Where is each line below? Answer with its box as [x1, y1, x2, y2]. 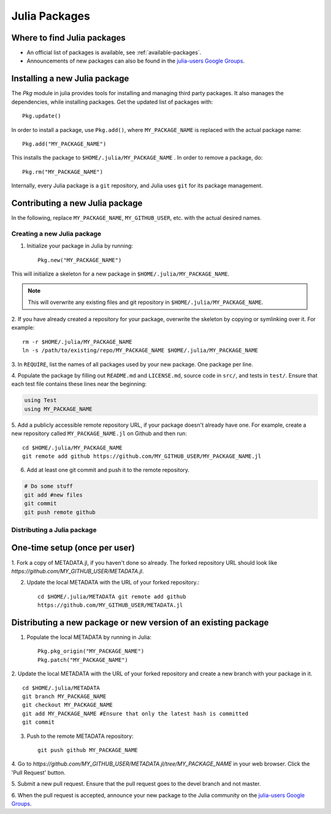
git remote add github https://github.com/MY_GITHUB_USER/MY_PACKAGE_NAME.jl [22, 452, 262, 460]
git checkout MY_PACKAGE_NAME [22, 702, 113, 708]
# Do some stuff [24, 483, 74, 490]
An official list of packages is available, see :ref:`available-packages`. [26, 49, 202, 56]
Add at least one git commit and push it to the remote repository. [26, 467, 190, 474]
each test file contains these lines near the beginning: [11, 381, 147, 388]
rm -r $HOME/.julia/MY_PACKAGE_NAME [22, 338, 132, 345]
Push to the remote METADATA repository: [26, 732, 134, 740]
